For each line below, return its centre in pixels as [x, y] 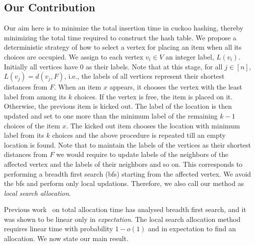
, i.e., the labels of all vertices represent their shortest [144, 76]
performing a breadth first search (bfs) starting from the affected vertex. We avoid [127, 173]
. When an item [78, 87]
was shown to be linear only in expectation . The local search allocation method [122, 219]
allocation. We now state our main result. [66, 238]
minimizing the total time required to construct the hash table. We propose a [120, 37]
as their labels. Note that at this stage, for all [154, 66]
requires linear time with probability [59, 229]
